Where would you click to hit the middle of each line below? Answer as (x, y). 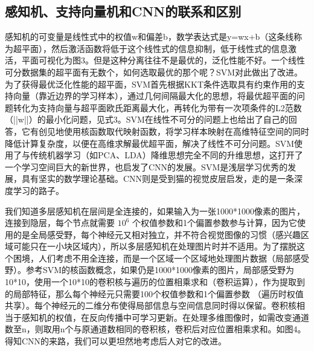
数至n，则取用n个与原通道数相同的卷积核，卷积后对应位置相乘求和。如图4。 (155, 329)
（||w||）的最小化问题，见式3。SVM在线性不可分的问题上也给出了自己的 (147, 119)
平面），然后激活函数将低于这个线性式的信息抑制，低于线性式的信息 (155, 48)
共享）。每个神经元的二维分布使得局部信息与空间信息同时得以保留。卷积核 (151, 305)
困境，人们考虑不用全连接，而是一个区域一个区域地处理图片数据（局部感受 (161, 258)
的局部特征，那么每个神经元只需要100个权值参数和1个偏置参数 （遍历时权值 (154, 293)
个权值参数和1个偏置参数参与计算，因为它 (215, 223)
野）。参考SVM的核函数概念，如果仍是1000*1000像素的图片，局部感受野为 (150, 270)
